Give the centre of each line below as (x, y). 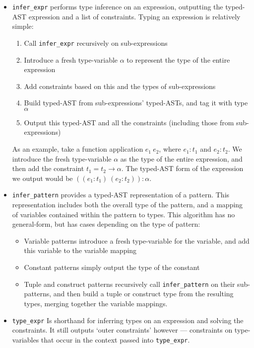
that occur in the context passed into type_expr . (115, 339)
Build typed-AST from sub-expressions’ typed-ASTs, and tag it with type (136, 103)
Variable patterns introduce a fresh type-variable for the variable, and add (137, 240)
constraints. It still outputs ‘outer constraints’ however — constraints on (122, 330)
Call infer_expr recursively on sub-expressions (96, 43)
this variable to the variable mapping (80, 250)
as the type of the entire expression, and (181, 158)
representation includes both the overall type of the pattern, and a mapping (127, 205)
